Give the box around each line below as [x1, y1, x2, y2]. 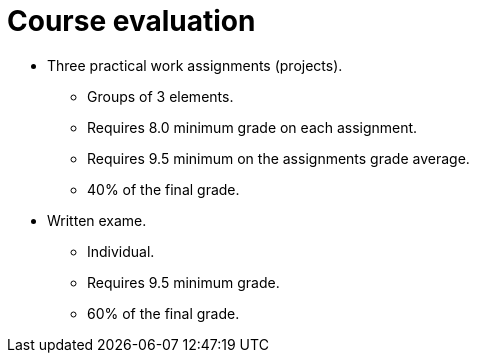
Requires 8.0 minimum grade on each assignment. [87, 118, 418, 136]
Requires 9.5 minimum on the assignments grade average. [87, 149, 470, 167]
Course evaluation [7, 4, 256, 38]
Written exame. [47, 211, 147, 229]
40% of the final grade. [87, 180, 240, 198]
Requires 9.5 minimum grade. [87, 273, 280, 291]
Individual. [87, 242, 155, 260]
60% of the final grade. [87, 304, 240, 322]
